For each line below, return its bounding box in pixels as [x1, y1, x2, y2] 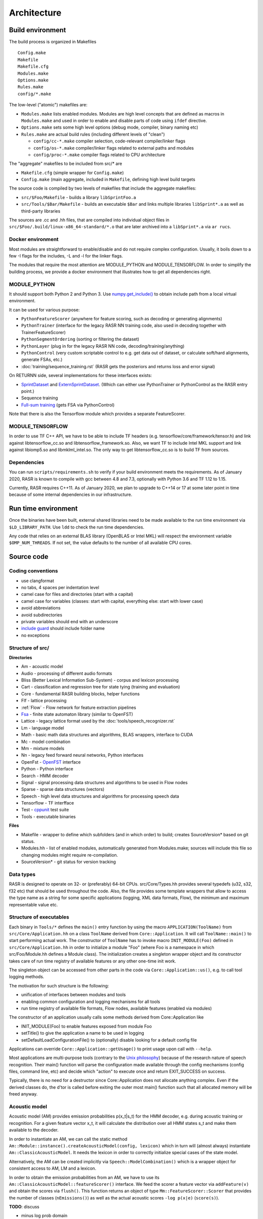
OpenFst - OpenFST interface [21, 759, 81, 765]
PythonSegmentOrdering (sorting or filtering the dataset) [21, 336, 140, 342]
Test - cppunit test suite [21, 807, 69, 813]
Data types [9, 871, 36, 878]
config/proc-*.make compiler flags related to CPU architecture [33, 152, 166, 157]
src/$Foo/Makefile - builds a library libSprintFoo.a [21, 194, 136, 200]
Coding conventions [9, 568, 58, 574]
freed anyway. [9, 1091, 38, 1097]
